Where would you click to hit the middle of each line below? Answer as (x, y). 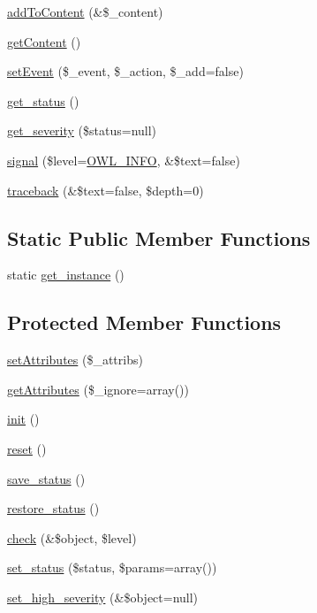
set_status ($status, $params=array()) (112, 567)
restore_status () (53, 508)
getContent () (44, 41)
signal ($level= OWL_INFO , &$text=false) (124, 160)
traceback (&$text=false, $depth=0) (106, 190)
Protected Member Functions (144, 322)
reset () (27, 448)
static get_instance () (66, 275)
